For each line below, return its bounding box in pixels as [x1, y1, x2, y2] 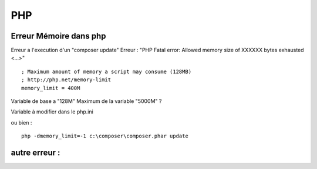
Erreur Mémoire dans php [11, 31, 106, 41]
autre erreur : [11, 148, 60, 157]
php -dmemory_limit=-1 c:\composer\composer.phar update [21, 133, 189, 140]
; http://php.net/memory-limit [21, 77, 112, 83]
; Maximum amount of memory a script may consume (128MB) [21, 68, 192, 75]
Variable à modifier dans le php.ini [11, 108, 93, 115]
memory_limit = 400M [21, 85, 80, 91]
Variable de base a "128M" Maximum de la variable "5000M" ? [11, 98, 162, 105]
